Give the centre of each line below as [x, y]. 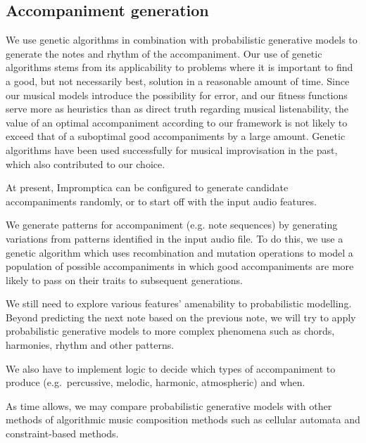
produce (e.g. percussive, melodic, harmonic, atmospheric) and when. [156, 382]
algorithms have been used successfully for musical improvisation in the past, [172, 149]
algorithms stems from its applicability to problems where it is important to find [179, 67]
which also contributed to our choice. [86, 163]
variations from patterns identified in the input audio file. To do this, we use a [175, 238]
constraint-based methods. [62, 434]
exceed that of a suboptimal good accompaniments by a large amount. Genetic [176, 136]
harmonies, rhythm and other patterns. [90, 345]
